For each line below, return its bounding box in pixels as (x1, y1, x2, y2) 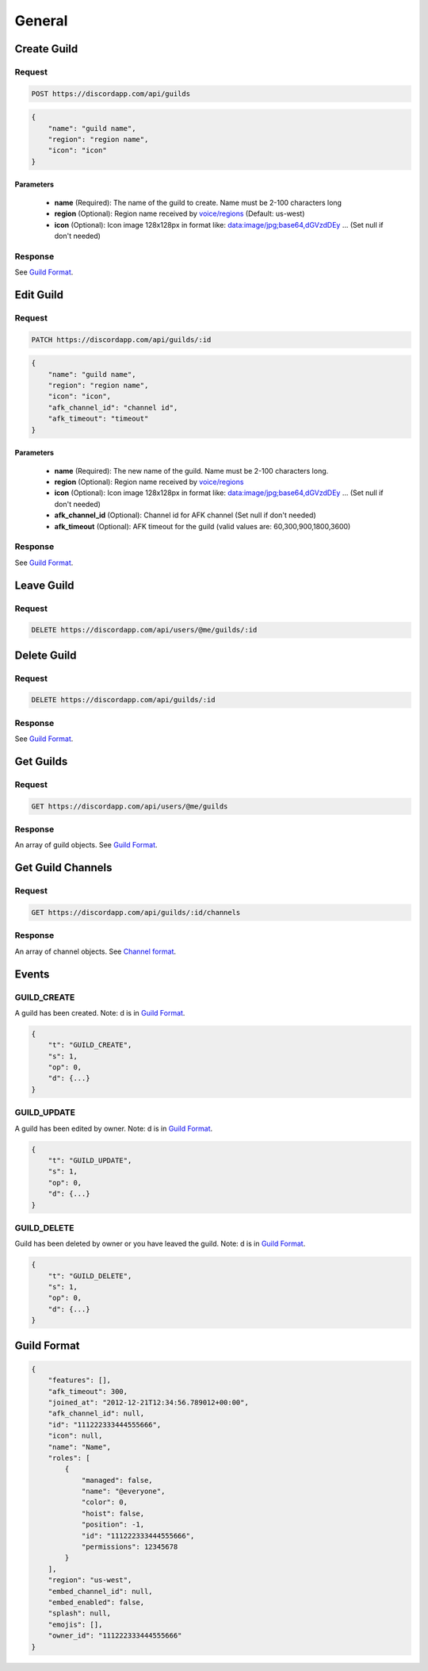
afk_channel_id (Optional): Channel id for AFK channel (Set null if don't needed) (54, 510, 316, 520)
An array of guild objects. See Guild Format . (14, 840, 158, 850)
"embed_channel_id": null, (48, 1587, 154, 1596)
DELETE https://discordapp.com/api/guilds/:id (31, 695, 216, 705)
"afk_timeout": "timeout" (48, 414, 149, 424)
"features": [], (48, 1376, 111, 1385)
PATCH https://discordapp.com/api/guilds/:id (31, 335, 212, 344)
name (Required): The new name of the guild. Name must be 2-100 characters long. (54, 466, 329, 475)
